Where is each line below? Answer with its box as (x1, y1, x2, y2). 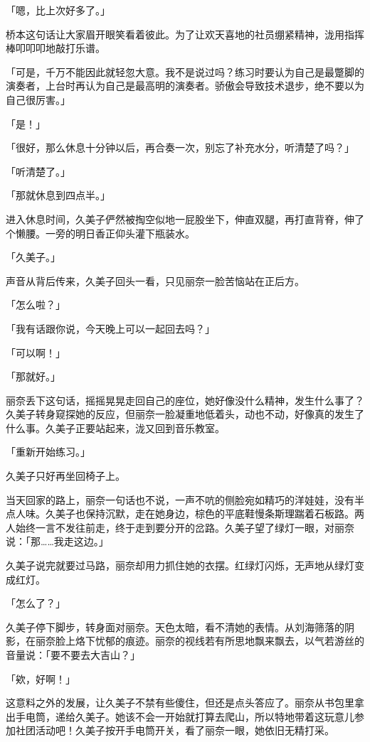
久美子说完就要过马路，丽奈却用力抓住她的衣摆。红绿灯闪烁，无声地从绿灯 (6, 558, 354, 573)
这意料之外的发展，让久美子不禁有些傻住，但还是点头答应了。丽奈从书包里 (6, 695, 354, 710)
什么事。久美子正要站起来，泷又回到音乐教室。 (6, 420, 225, 435)
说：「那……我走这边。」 (6, 534, 109, 549)
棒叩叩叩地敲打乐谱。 (6, 41, 105, 55)
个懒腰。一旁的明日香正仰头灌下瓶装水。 (6, 225, 195, 240)
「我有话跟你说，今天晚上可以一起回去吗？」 (6, 321, 215, 335)
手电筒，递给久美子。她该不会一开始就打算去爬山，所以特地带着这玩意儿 (15, 709, 354, 724)
